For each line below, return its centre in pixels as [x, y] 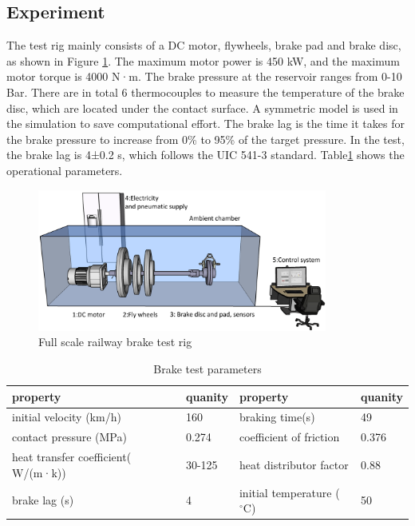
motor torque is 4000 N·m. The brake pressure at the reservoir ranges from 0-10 [204, 76]
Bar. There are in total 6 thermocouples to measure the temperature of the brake [206, 92]
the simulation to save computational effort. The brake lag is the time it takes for [206, 124]
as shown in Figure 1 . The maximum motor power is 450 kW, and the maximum [203, 60]
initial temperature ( [289, 492]
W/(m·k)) [39, 472]
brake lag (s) [43, 500]
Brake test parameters [207, 369]
